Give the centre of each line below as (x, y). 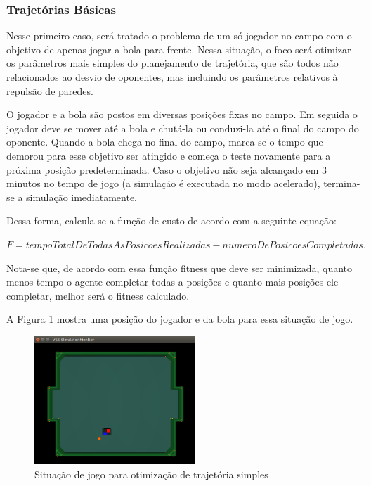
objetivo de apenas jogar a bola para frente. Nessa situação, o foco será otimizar (179, 49)
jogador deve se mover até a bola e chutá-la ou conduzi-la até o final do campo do (183, 128)
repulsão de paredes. (50, 90)
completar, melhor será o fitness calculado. (98, 295)
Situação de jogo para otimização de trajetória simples (151, 474)
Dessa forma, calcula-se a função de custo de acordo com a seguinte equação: (171, 220)
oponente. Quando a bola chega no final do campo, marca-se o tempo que (165, 142)
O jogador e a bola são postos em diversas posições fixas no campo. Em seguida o (182, 114)
